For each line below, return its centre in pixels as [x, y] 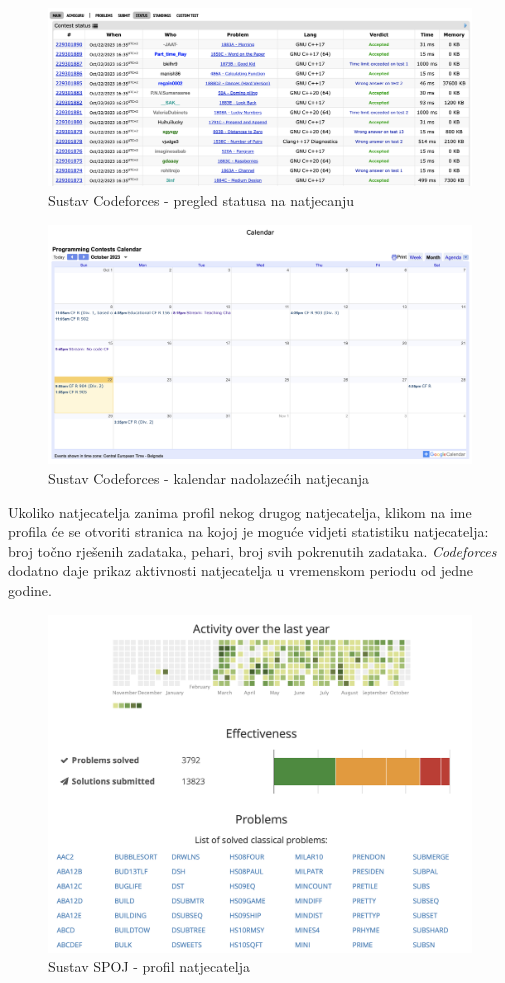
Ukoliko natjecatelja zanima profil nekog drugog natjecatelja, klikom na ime [240, 511]
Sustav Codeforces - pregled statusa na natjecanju [201, 200]
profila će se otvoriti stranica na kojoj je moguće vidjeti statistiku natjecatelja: [248, 531]
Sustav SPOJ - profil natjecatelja [149, 966]
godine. [30, 589]
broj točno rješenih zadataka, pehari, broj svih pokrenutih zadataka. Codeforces [252, 550]
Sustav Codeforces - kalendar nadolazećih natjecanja [209, 477]
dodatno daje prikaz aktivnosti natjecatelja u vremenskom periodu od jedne [241, 570]
